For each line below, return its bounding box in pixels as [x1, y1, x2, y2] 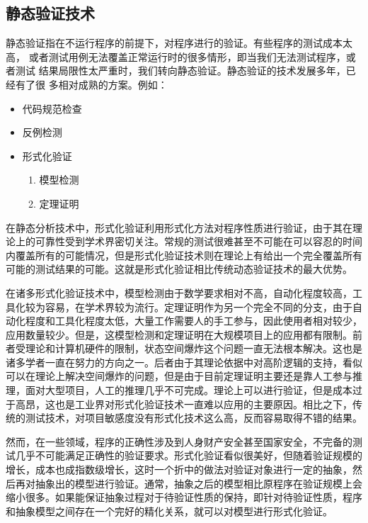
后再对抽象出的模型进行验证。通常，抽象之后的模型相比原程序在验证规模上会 [6, 476, 362, 490]
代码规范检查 [22, 101, 82, 116]
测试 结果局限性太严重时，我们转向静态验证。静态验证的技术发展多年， [15, 63, 346, 78]
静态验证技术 [6, 2, 95, 24]
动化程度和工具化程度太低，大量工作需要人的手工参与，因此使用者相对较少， [6, 313, 362, 328]
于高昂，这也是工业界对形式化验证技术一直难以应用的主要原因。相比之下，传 [6, 396, 362, 411]
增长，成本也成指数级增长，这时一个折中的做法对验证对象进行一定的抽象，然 [6, 462, 362, 477]
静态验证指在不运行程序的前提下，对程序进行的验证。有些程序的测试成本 [6, 35, 343, 50]
